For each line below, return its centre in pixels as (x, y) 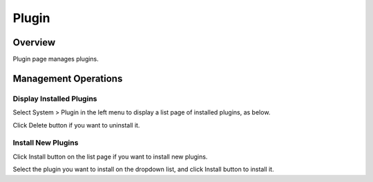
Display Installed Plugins (55, 99)
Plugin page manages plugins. (56, 59)
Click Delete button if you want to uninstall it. (76, 125)
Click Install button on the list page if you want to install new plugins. (110, 156)
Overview (34, 42)
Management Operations (68, 78)
